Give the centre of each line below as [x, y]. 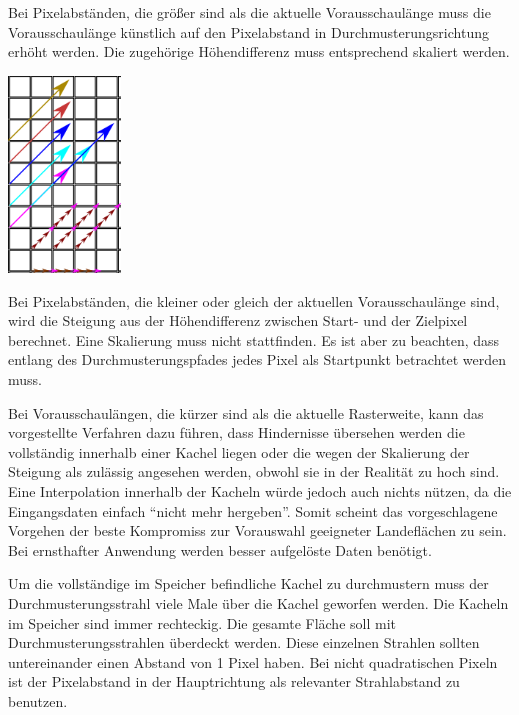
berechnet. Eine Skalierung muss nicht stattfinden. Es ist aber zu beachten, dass [254, 339]
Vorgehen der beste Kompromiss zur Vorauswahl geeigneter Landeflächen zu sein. [257, 530]
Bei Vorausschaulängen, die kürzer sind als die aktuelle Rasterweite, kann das [246, 412]
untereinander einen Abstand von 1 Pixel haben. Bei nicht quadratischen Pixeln [253, 661]
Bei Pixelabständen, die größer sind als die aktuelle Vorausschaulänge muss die [249, 12]
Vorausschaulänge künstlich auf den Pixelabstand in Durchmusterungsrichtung [248, 31]
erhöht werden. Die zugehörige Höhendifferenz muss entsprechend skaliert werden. [259, 51]
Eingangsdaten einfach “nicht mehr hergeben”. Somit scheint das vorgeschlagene [253, 510]
